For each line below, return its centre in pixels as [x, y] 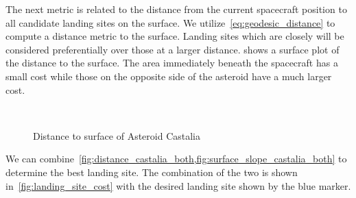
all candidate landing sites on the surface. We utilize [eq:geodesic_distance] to [170, 22]
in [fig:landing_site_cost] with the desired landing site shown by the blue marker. [178, 185]
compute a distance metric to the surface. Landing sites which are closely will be [175, 36]
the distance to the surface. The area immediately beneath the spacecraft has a [172, 63]
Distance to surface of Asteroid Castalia [117, 135]
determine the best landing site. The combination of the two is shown [152, 172]
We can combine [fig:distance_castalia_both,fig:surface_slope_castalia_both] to [176, 159]
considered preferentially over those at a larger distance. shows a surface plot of [173, 49]
